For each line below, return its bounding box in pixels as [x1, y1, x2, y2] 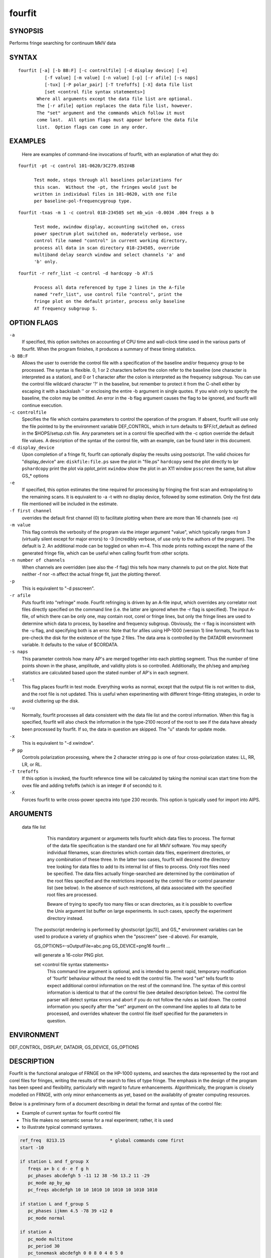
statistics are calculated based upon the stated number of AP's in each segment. [22, 670, 189, 676]
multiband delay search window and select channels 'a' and [34, 252, 185, 258]
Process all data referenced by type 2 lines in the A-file [34, 284, 185, 290]
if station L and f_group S [20, 1201, 89, 1207]
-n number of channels [9, 558, 65, 563]
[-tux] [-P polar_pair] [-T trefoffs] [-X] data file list [44, 82, 193, 88]
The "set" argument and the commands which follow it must [37, 110, 185, 116]
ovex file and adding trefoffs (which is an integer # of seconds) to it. [22, 782, 163, 789]
